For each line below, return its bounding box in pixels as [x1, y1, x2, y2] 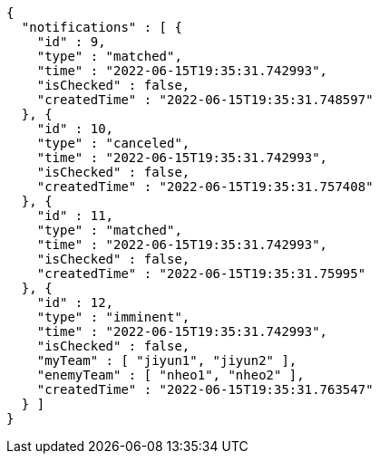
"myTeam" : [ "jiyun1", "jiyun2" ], [36, 353, 297, 368]
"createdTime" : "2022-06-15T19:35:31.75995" [36, 266, 366, 281]
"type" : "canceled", [36, 136, 190, 150]
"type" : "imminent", [36, 310, 190, 324]
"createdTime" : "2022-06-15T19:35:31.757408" [36, 179, 374, 194]
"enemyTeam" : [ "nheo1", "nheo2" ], [36, 368, 305, 382]
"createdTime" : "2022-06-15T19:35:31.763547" [36, 382, 374, 397]
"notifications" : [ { [21, 20, 182, 34]
